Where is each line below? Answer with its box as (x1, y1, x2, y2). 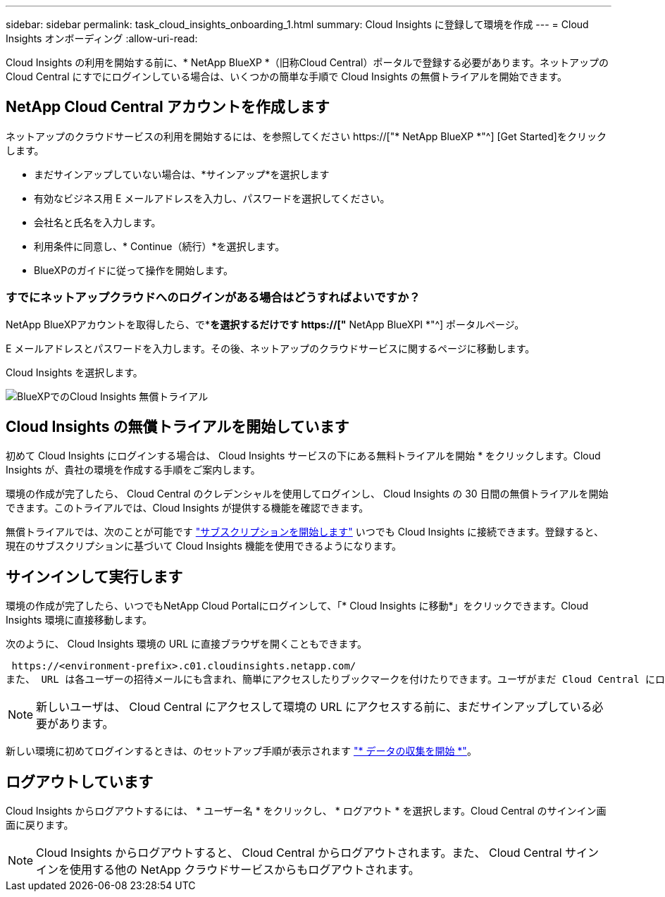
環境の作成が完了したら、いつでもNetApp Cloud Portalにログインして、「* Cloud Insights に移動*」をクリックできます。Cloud (6, 600, 589, 612)
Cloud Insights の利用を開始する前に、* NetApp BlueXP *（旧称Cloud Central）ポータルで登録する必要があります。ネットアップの (6, 56, 609, 68)
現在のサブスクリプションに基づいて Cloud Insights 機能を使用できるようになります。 (6, 540, 402, 552)
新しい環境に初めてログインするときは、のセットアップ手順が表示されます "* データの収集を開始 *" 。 (6, 745, 477, 757)
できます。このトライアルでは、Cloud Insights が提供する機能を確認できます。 (6, 502, 369, 514)
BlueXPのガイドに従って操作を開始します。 (34, 264, 233, 276)
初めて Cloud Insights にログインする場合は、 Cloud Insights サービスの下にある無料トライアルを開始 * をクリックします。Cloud (6, 450, 601, 462)
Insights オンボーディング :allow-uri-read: (6, 32, 198, 44)
